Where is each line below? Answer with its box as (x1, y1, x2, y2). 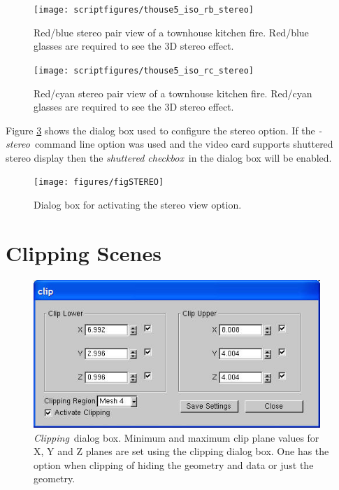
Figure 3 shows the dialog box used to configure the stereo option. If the (6, 122, 315, 137)
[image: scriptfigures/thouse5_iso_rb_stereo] (34, 5, 254, 15)
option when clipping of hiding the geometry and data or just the (34, 457, 314, 472)
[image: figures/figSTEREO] (34, 177, 164, 188)
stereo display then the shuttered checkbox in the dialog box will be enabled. (6, 150, 332, 164)
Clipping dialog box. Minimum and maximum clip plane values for (34, 430, 319, 444)
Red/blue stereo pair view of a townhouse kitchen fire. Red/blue (34, 24, 309, 39)
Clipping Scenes (6, 238, 161, 267)
